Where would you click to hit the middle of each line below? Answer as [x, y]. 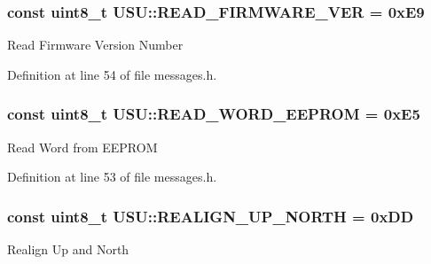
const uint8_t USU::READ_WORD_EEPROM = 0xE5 [214, 114]
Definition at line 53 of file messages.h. [112, 177]
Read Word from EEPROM [82, 147]
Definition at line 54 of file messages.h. [112, 74]
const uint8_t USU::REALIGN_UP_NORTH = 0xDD [211, 216]
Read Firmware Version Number [95, 45]
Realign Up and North [68, 249]
